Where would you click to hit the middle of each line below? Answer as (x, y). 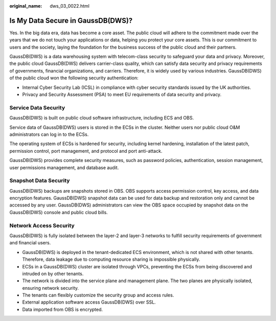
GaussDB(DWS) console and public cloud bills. (59, 212)
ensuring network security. (51, 288)
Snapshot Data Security (40, 180)
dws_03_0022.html (70, 6)
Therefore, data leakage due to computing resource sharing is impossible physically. (111, 259)
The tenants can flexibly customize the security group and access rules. (98, 295)
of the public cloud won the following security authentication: (74, 78)
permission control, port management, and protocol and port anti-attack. (86, 151)
